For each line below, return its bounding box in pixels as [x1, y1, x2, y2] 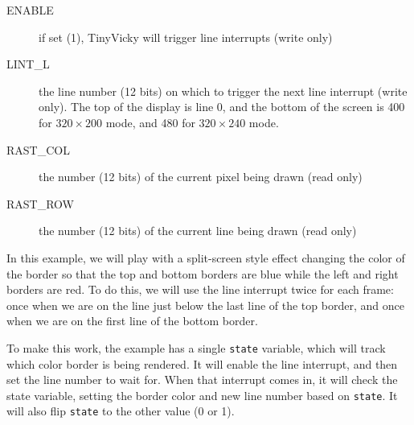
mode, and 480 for [105, 113, 195, 130]
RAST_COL [6, 141, 70, 158]
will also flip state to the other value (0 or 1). [6, 402, 235, 419]
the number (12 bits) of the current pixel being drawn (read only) [39, 168, 363, 185]
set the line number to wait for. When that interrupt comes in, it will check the [6, 371, 398, 388]
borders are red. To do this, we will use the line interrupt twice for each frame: [6, 281, 394, 298]
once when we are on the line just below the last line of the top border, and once [6, 296, 404, 313]
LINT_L [6, 56, 50, 72]
